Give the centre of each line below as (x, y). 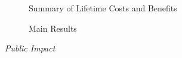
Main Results (53, 28)
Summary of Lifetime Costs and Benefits (103, 8)
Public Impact (30, 48)
